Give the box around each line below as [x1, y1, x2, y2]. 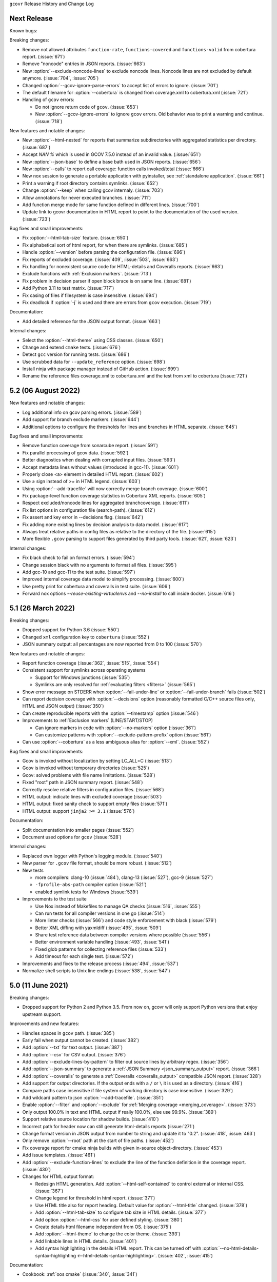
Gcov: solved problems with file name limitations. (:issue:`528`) [22, 772, 156, 778]
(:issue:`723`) [22, 216, 51, 222]
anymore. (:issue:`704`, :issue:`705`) [22, 75, 99, 82]
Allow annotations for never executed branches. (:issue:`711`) [22, 194, 151, 201]
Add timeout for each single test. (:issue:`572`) [35, 953, 133, 959]
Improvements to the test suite [22, 896, 87, 902]
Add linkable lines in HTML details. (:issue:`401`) [35, 1238, 137, 1244]
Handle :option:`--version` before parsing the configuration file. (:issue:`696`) [22, 249, 186, 255]
